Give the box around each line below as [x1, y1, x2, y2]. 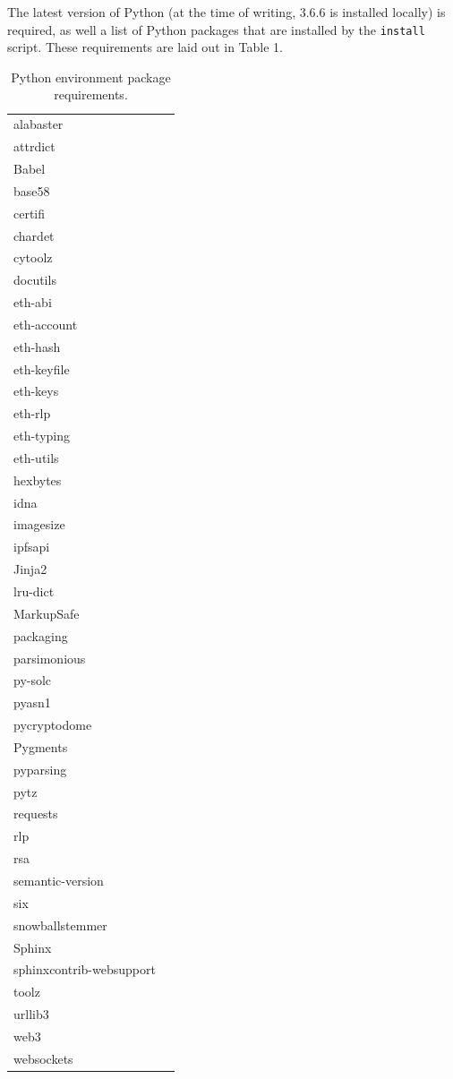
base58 [13, 181, 50, 200]
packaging [13, 626, 68, 645]
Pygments [13, 737, 68, 756]
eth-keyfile [13, 359, 70, 378]
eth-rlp [13, 404, 51, 423]
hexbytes [13, 470, 62, 489]
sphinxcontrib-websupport [13, 960, 156, 979]
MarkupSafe [13, 604, 80, 622]
